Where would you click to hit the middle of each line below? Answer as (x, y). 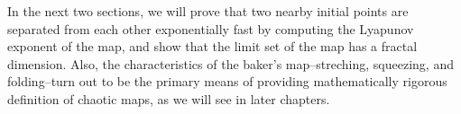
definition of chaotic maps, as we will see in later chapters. (169, 98)
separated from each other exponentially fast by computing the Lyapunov (211, 28)
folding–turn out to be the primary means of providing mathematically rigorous (227, 81)
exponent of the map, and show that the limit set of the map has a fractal (212, 46)
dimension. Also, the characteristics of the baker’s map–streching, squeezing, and (230, 63)
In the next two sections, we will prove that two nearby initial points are (208, 11)
